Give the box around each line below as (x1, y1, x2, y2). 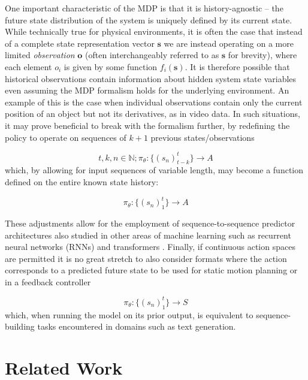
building (5, 320, 35, 333)
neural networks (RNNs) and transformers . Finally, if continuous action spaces (5, 240, 295, 253)
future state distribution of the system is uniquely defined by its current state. (5, 13, 292, 26)
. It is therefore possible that (185, 60, 290, 73)
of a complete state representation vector (5, 37, 155, 49)
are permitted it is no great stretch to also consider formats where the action (5, 252, 287, 264)
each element (5, 60, 52, 73)
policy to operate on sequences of (5, 131, 126, 143)
